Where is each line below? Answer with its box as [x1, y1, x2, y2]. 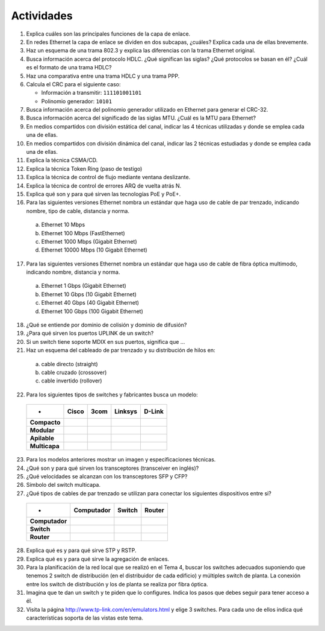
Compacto [29, 418, 61, 426]
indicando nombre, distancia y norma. [26, 268, 120, 276]
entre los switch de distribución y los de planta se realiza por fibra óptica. [26, 580, 208, 588]
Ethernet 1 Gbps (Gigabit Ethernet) [41, 282, 126, 290]
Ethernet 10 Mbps [41, 221, 85, 229]
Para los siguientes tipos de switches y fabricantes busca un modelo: [26, 391, 198, 398]
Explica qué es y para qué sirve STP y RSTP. [26, 547, 137, 554]
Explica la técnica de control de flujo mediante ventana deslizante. [26, 174, 191, 181]
